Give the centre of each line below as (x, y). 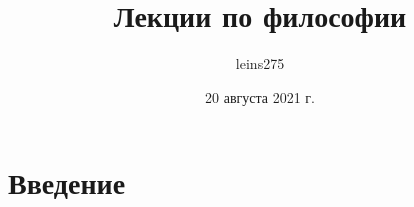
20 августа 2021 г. (260, 96)
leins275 (260, 63)
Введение (67, 182)
